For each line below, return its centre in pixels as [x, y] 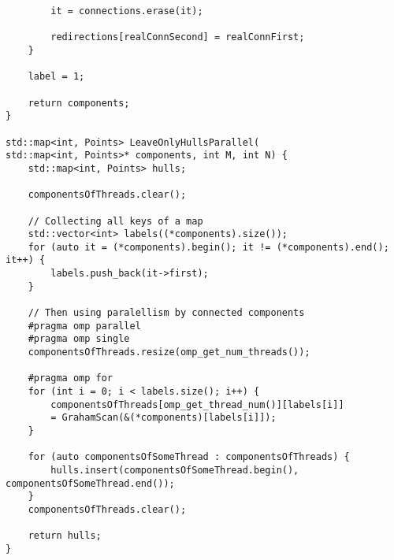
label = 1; [56, 77]
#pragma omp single [79, 339]
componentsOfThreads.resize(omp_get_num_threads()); [169, 352]
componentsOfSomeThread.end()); [90, 483]
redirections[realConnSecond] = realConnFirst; [178, 37]
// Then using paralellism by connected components [166, 313]
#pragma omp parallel [84, 326]
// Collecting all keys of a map [115, 221]
